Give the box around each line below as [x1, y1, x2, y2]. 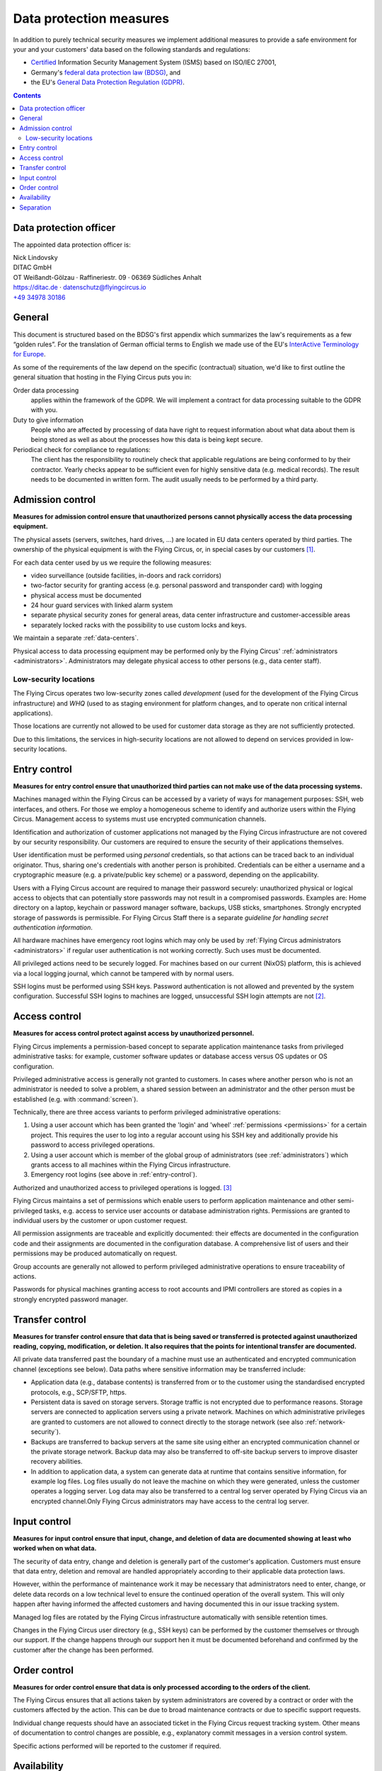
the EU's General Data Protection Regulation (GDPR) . [30, 78, 185, 86]
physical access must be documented [30, 591, 141, 599]
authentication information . [13, 923, 93, 932]
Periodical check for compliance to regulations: [13, 445, 151, 453]
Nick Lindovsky [13, 254, 58, 262]
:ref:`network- [305, 1418, 346, 1426]
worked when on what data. [13, 1544, 97, 1553]
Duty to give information [13, 415, 84, 424]
